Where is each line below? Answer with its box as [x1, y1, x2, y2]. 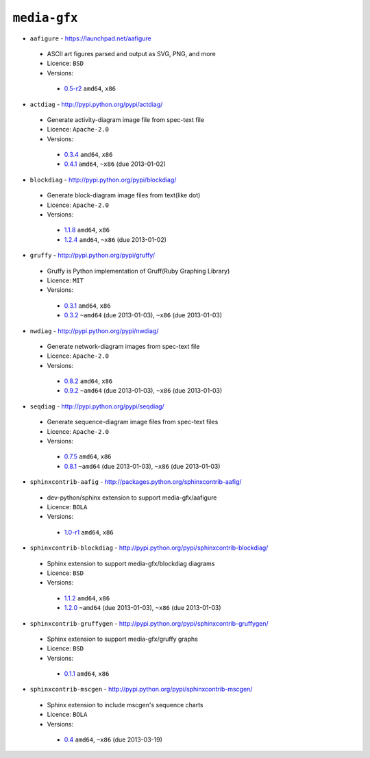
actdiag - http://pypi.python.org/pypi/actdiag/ [29, 100, 163, 108]
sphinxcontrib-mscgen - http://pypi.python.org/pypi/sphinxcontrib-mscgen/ [29, 685, 253, 694]
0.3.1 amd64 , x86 [64, 302, 111, 310]
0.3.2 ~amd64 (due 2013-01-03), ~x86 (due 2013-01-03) [64, 311, 223, 319]
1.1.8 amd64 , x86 [64, 226, 110, 234]
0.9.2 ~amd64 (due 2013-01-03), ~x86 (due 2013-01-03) [64, 387, 223, 395]
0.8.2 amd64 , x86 [64, 377, 113, 385]
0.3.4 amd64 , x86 [64, 151, 113, 159]
